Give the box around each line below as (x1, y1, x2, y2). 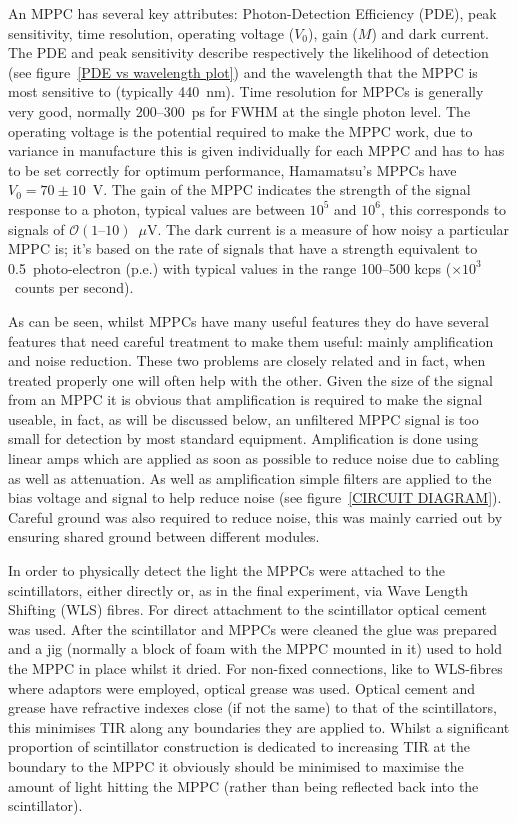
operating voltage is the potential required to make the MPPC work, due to (8, 120, 473, 141)
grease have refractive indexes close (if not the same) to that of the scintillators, (8, 697, 498, 718)
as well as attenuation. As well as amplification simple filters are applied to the (8, 467, 492, 488)
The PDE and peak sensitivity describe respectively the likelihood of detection (8, 42, 489, 63)
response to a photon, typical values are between (8, 198, 306, 219)
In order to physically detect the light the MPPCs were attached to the (8, 560, 445, 581)
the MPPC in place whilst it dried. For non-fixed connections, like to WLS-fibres (8, 658, 503, 678)
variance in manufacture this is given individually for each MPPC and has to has (8, 140, 505, 161)
